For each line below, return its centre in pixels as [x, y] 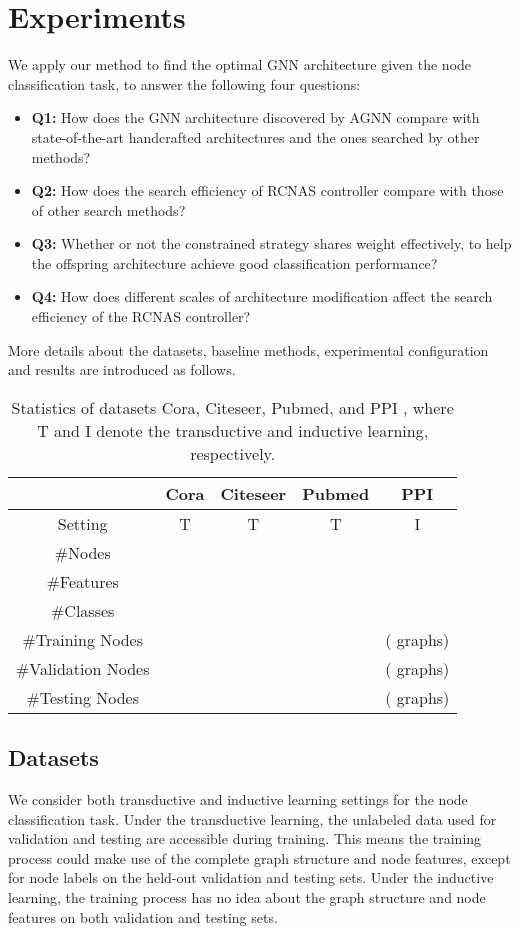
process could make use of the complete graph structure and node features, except [259, 857]
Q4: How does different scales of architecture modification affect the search [262, 296]
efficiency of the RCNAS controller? [141, 316]
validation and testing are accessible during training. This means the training [245, 838]
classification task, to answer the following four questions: [184, 83]
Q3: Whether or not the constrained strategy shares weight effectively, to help [271, 243]
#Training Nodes [83, 639]
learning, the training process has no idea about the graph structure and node [247, 897]
